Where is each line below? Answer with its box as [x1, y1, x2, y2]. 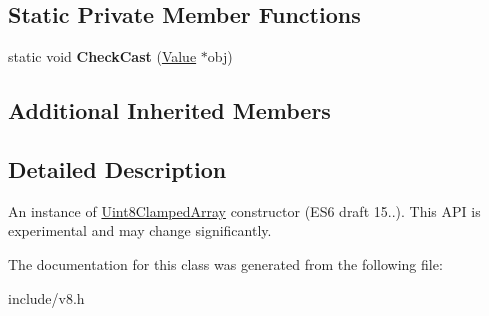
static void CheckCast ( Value [8, 46, 197, 67]
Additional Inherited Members [8, 95, 331, 126]
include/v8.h [8, 287, 85, 308]
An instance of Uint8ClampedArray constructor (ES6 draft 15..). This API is [8, 200, 481, 221]
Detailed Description [8, 153, 227, 184]
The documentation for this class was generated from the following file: [8, 253, 443, 274]
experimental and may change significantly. [8, 220, 272, 241]
